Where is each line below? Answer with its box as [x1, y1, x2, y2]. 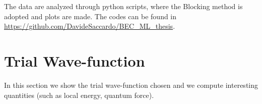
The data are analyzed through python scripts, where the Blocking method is [4, 1, 243, 11]
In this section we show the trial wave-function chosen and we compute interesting [4, 79, 258, 90]
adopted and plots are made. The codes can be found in [4, 11, 177, 21]
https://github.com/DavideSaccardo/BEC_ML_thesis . [4, 21, 175, 31]
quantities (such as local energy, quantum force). [4, 89, 154, 100]
